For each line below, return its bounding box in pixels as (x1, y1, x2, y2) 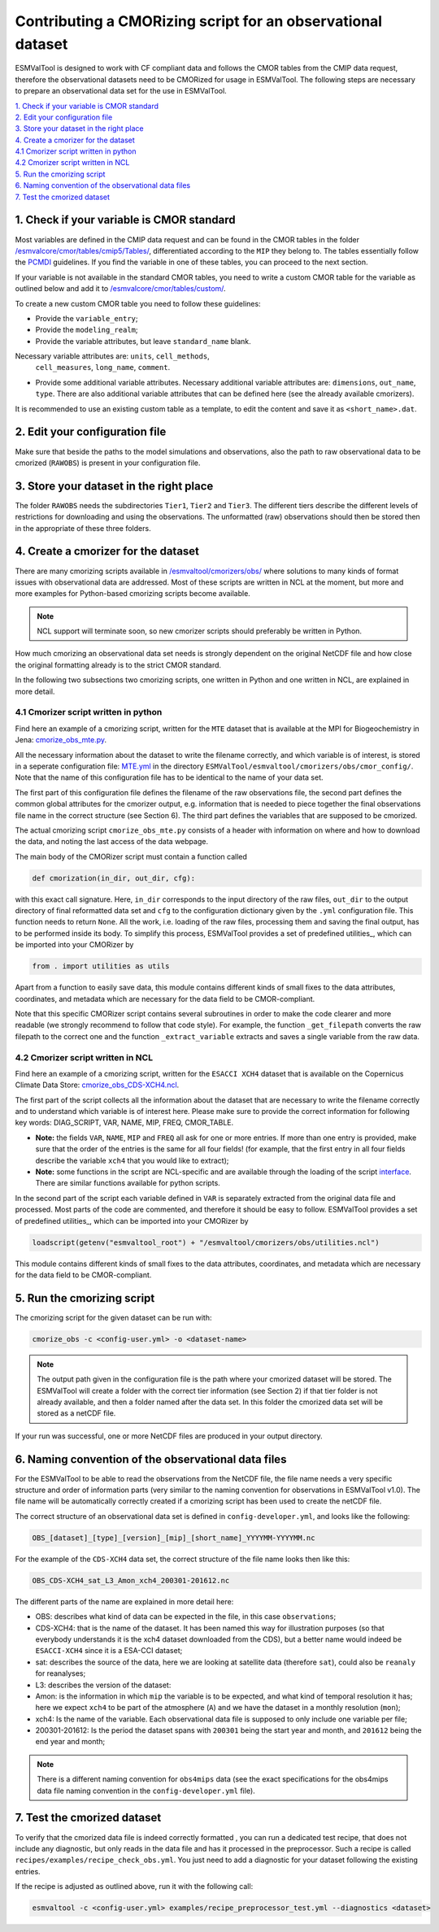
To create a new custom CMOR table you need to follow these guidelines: (15, 298, 261, 308)
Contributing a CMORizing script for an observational (15, 12, 382, 30)
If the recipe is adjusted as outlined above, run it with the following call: (15, 1882, 254, 1891)
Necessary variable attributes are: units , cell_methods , (15, 351, 211, 361)
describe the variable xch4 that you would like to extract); (35, 1155, 229, 1165)
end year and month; (35, 1737, 106, 1747)
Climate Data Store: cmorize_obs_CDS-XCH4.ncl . (15, 1080, 180, 1090)
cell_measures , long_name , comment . (35, 363, 171, 372)
